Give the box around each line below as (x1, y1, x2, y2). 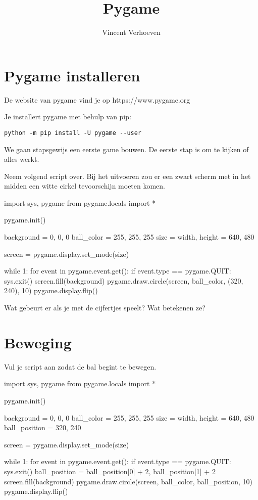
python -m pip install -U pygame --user (4, 129, 142, 137)
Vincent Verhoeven (102, 27, 161, 37)
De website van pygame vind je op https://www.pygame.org (4, 94, 190, 105)
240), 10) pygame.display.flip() (4, 285, 98, 296)
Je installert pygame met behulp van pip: (4, 111, 131, 122)
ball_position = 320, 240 (4, 422, 81, 433)
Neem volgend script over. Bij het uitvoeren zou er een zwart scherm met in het (4, 170, 251, 181)
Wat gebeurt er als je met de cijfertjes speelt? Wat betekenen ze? (4, 302, 205, 313)
